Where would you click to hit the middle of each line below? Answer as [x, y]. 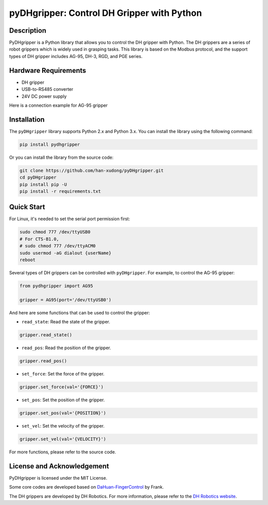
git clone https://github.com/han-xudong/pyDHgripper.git [92, 170]
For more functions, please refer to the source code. [63, 452]
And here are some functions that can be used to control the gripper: [80, 313]
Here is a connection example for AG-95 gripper [58, 105]
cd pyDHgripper [38, 178]
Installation [27, 119]
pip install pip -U [43, 184]
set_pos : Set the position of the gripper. [63, 400]
